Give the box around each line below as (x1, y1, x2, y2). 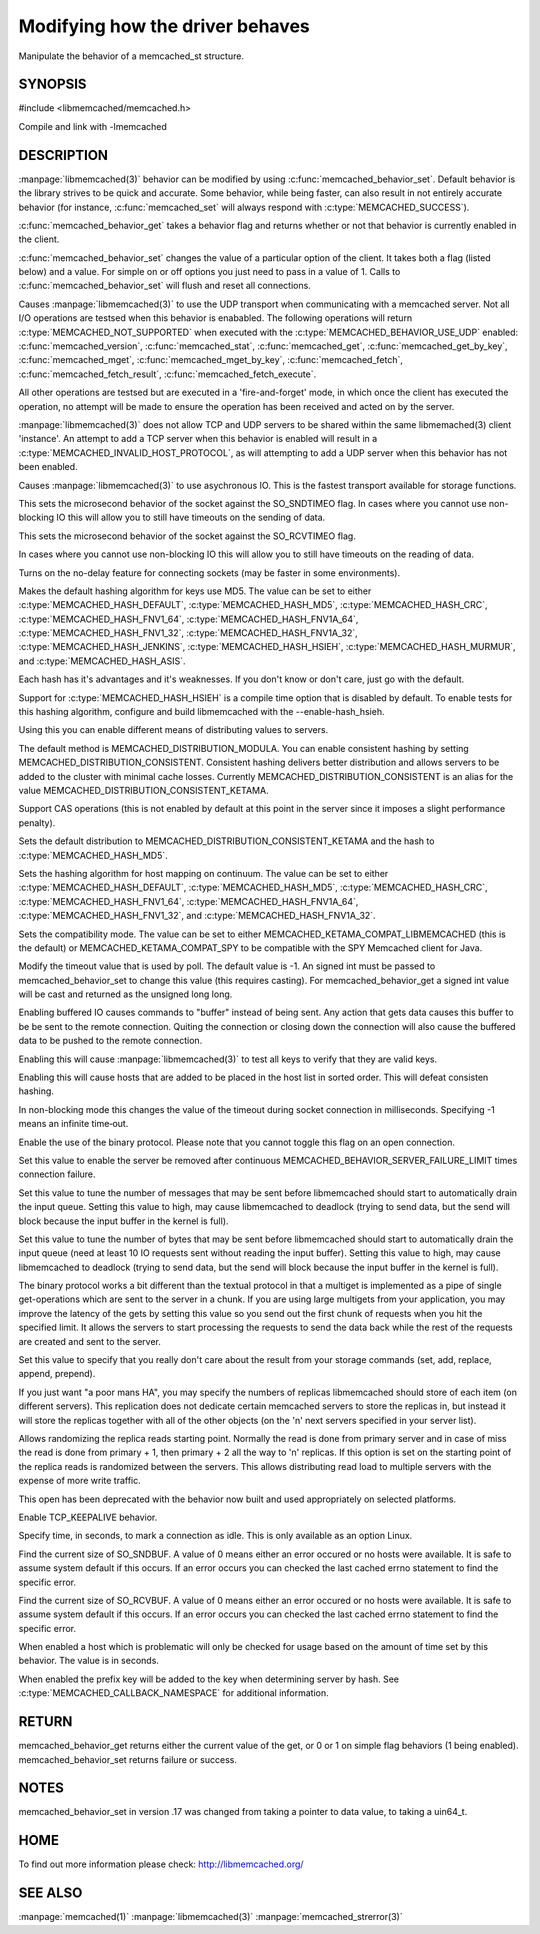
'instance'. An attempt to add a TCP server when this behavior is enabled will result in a (18, 433, 378, 445)
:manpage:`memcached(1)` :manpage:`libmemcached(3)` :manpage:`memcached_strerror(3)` (18, 1911, 404, 1923)
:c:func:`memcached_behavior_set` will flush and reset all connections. (18, 280, 312, 292)
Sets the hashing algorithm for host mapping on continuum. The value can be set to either (18, 867, 389, 879)
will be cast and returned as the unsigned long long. (18, 988, 233, 1000)
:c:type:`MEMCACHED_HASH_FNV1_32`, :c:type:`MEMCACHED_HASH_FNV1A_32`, (18, 627, 359, 639)
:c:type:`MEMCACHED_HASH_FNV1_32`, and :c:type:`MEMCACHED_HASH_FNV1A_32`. (18, 910, 376, 922)
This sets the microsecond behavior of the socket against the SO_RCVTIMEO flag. (18, 530, 357, 542)
